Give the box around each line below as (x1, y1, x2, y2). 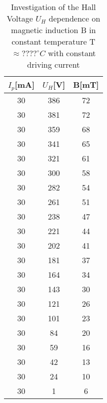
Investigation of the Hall (10, 1, 96, 13)
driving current (27, 59, 80, 70)
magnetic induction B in (11, 24, 96, 36)
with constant (47, 47, 96, 59)
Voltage (6, 13, 33, 24)
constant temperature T (11, 36, 95, 47)
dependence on (48, 13, 100, 24)
